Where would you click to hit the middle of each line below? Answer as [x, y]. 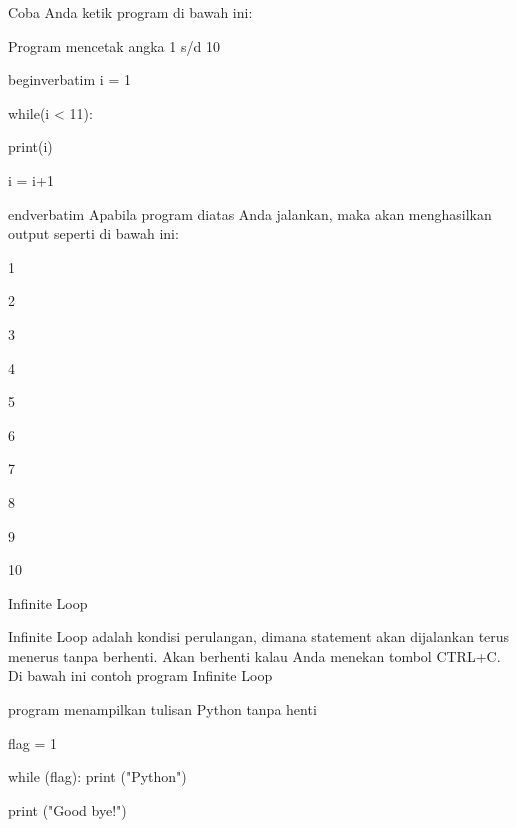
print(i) [30, 146]
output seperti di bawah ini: [93, 233]
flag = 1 [32, 742]
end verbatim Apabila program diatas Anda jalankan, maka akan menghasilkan [250, 213]
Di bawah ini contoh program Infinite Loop [140, 675]
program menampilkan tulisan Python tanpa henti [162, 709]
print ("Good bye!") [67, 809]
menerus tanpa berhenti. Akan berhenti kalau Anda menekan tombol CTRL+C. [254, 655]
